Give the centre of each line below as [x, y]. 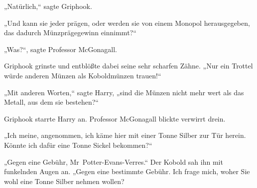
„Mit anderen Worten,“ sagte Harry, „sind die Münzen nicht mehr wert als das [124, 92]
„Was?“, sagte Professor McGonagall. [61, 49]
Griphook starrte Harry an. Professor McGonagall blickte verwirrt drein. [115, 118]
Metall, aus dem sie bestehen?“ [51, 102]
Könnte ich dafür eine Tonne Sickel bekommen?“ [78, 145]
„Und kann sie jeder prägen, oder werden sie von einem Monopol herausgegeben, [127, 23]
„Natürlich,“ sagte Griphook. [48, 6]
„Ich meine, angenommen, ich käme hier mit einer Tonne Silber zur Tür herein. [125, 135]
